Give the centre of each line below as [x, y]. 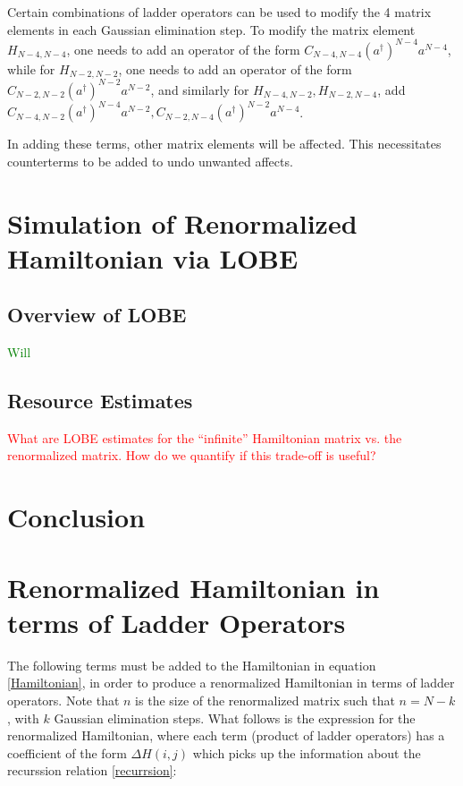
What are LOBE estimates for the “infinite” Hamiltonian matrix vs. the [205, 437]
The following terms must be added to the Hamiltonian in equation [192, 665]
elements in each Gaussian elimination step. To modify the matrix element [211, 29]
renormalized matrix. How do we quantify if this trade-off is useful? [192, 455]
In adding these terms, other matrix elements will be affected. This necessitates [224, 144]
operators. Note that [63, 700]
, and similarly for [200, 89]
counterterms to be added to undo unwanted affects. [150, 161]
